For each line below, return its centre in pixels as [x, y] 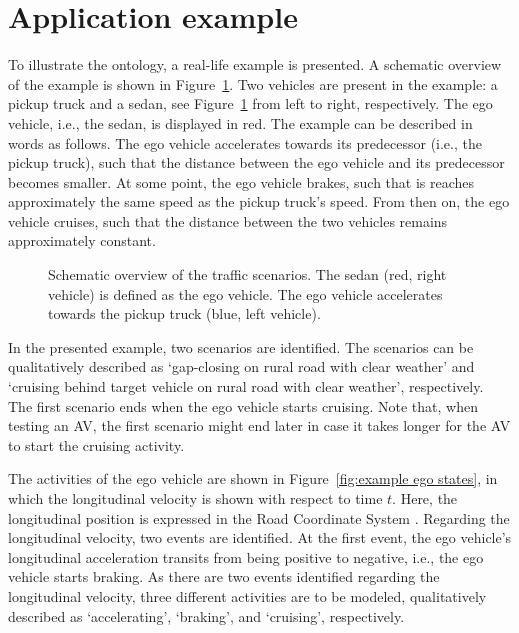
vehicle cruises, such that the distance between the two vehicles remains [228, 220]
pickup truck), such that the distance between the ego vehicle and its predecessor [256, 162]
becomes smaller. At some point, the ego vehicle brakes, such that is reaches [241, 181]
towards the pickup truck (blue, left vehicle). [184, 313]
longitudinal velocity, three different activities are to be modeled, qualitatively [247, 595]
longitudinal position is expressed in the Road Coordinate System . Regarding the [259, 517]
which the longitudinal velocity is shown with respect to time [195, 498]
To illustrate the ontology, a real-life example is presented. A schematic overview [255, 64]
